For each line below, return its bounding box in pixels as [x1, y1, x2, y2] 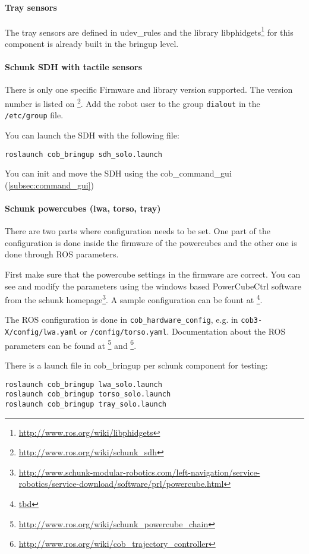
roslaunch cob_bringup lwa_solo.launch [5, 380, 162, 389]
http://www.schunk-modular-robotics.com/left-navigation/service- [18, 465, 260, 478]
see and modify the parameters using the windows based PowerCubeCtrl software [5, 279, 301, 292]
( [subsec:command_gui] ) [5, 178, 94, 191]
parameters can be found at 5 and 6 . [5, 337, 137, 351]
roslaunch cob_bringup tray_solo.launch [5, 399, 167, 408]
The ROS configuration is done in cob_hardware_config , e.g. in [5, 313, 238, 326]
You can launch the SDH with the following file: [5, 129, 179, 141]
